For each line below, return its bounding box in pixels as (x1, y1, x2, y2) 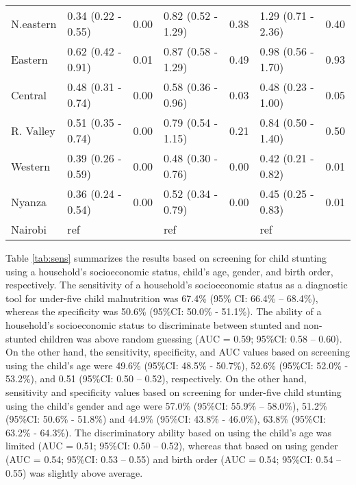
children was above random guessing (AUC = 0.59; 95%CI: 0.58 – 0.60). (40, 331, 342, 345)
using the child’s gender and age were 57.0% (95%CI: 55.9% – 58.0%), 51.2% (5, 398, 327, 412)
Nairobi (11, 221, 47, 237)
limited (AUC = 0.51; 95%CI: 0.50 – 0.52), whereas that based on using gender (5, 438, 338, 453)
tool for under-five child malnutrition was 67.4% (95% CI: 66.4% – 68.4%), (5, 290, 318, 305)
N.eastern (11, 15, 57, 32)
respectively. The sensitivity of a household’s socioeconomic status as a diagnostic (5, 277, 348, 292)
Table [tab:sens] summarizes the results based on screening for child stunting (5, 251, 327, 264)
